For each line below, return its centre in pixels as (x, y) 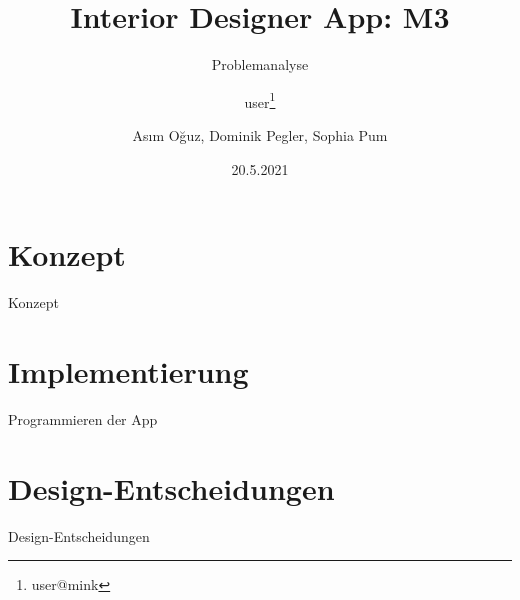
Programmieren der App (83, 418)
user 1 (260, 100)
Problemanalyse (260, 64)
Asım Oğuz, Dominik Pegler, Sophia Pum (260, 134)
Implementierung (128, 370)
